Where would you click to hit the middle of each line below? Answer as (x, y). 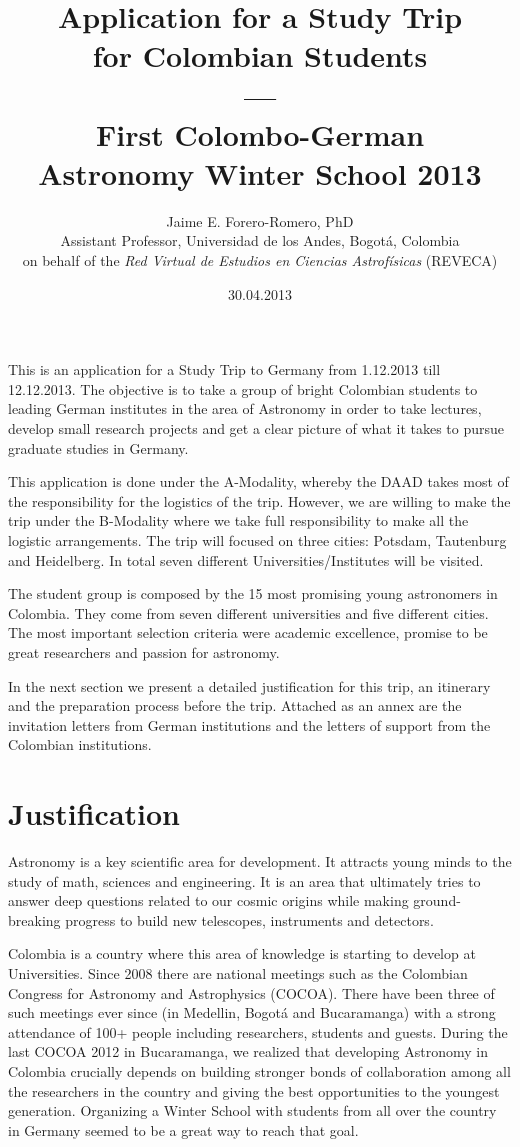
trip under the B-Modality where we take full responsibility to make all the (238, 520)
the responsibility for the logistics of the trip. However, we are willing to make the (259, 500)
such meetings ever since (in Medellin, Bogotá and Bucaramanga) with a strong (252, 1012)
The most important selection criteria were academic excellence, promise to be (248, 632)
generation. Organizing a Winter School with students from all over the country (252, 1110)
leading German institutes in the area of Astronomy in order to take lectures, (245, 408)
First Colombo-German (260, 133)
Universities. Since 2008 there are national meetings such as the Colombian (238, 973)
